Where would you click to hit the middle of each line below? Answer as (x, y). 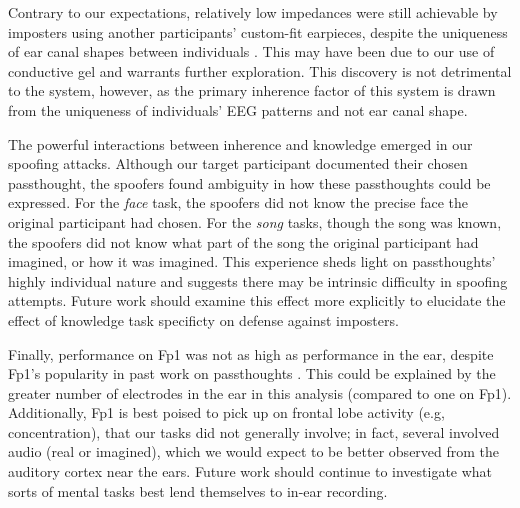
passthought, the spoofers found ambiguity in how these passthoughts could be (249, 182)
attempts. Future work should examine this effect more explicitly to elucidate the (257, 300)
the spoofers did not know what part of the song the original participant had (243, 241)
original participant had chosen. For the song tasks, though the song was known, (255, 221)
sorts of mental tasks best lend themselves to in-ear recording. (198, 490)
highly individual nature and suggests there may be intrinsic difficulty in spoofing (258, 280)
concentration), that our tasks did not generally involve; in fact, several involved (254, 431)
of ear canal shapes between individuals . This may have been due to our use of (251, 51)
